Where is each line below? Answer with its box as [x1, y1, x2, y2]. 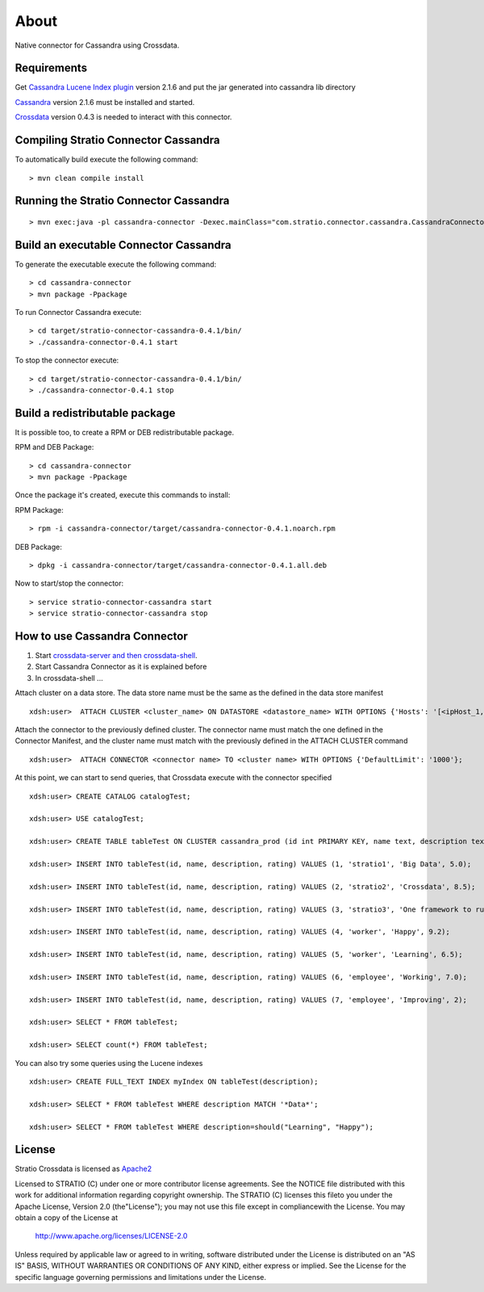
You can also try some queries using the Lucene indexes [15, 1058, 203, 1068]
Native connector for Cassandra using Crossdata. [15, 40, 180, 50]
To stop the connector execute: [15, 355, 119, 365]
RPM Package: [15, 505, 64, 514]
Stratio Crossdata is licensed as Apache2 [15, 1164, 152, 1174]
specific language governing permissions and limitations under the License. [15, 1272, 266, 1282]
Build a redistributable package [15, 406, 176, 420]
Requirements [15, 61, 88, 75]
